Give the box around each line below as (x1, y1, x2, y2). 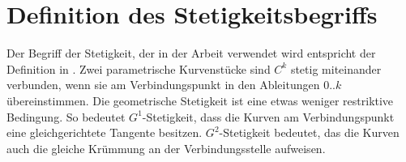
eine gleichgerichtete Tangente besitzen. (6, 124, 203, 141)
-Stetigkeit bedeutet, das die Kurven (219, 124, 400, 141)
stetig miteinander (290, 60, 382, 77)
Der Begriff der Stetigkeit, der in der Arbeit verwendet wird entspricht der (6, 45, 376, 62)
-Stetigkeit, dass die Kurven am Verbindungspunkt (142, 108, 395, 125)
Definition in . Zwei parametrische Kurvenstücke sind (6, 60, 271, 77)
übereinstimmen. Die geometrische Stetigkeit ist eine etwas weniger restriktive (6, 92, 394, 109)
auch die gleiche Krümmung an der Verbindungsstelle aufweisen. (6, 139, 326, 156)
